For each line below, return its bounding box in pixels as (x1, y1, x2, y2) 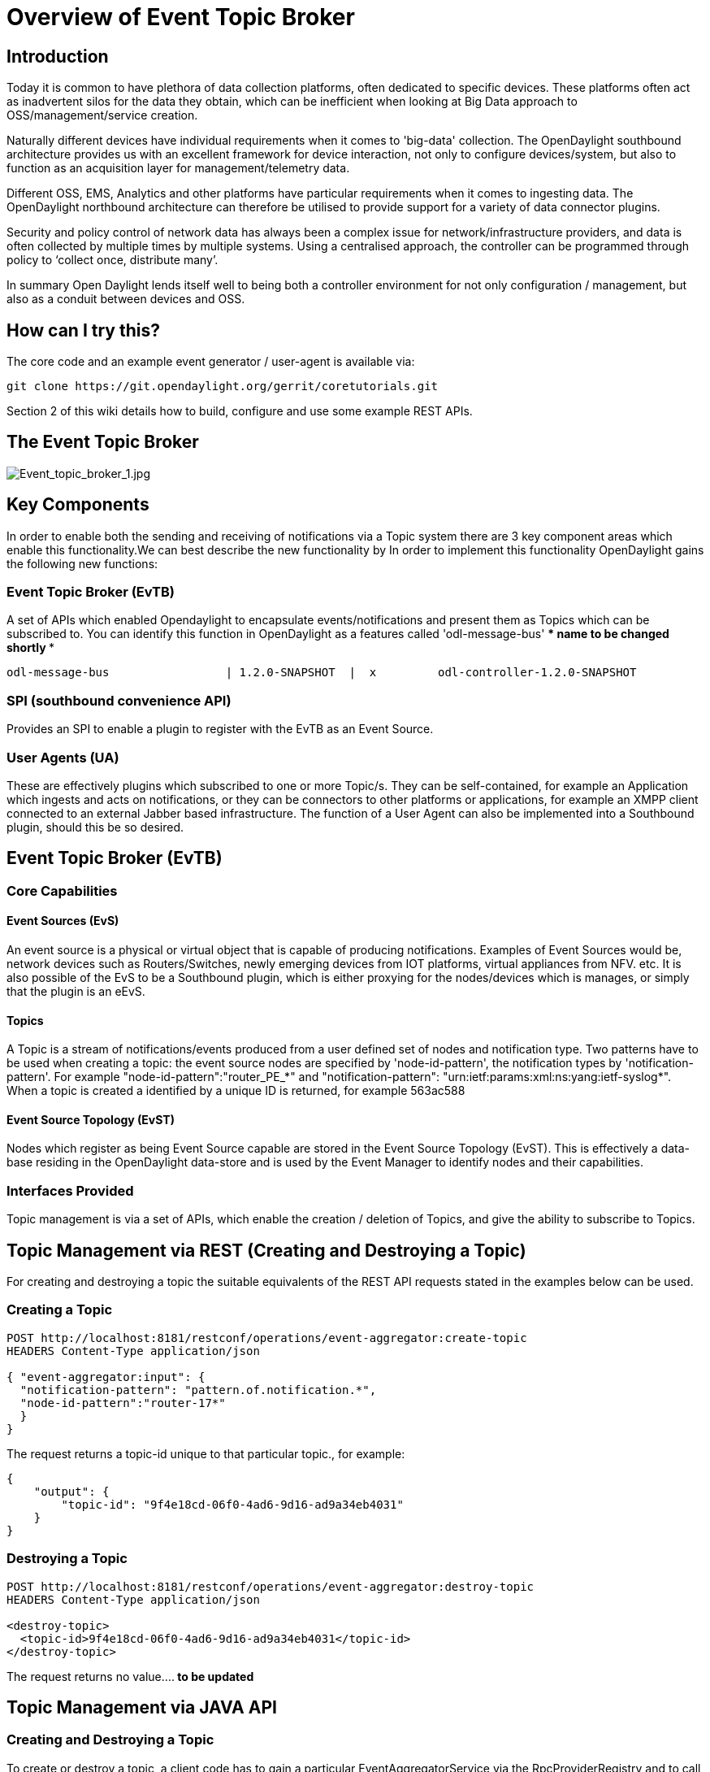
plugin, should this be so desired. (6, 819, 184, 834)
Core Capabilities (6, 882, 118, 899)
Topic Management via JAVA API (6, 1696, 277, 1718)
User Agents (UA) (6, 749, 119, 766)
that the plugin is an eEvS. (6, 984, 145, 999)
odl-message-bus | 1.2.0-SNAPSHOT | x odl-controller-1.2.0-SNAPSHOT (6, 666, 637, 680)
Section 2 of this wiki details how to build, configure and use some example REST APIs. (6, 404, 473, 419)
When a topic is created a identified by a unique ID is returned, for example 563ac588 (6, 1084, 465, 1098)
